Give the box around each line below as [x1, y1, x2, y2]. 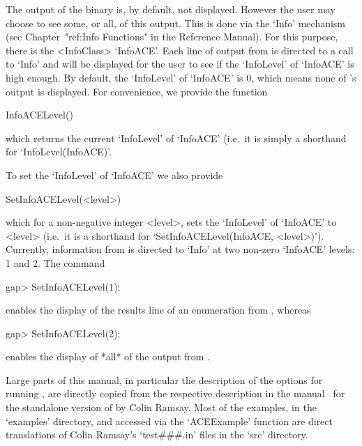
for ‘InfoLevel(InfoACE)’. [6, 144, 112, 159]
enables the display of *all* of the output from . [6, 349, 211, 364]
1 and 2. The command [6, 255, 105, 270]
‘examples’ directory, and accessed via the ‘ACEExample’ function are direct [6, 413, 333, 428]
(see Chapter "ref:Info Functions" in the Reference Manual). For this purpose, [6, 29, 338, 44]
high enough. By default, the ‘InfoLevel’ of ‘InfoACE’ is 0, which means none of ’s [6, 70, 356, 84]
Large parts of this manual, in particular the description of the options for [6, 372, 323, 387]
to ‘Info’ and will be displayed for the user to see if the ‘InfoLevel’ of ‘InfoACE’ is [6, 56, 354, 71]
